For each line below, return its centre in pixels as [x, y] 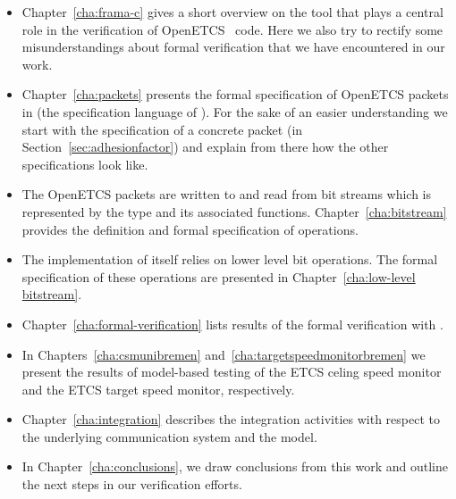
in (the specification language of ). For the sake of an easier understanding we [235, 111]
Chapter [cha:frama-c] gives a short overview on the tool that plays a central [232, 12]
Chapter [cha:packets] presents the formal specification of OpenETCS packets [235, 94]
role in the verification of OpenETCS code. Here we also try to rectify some [232, 29]
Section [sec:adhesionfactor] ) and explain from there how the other [205, 147]
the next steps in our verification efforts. [132, 484]
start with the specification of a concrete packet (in [162, 129]
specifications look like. [85, 164]
